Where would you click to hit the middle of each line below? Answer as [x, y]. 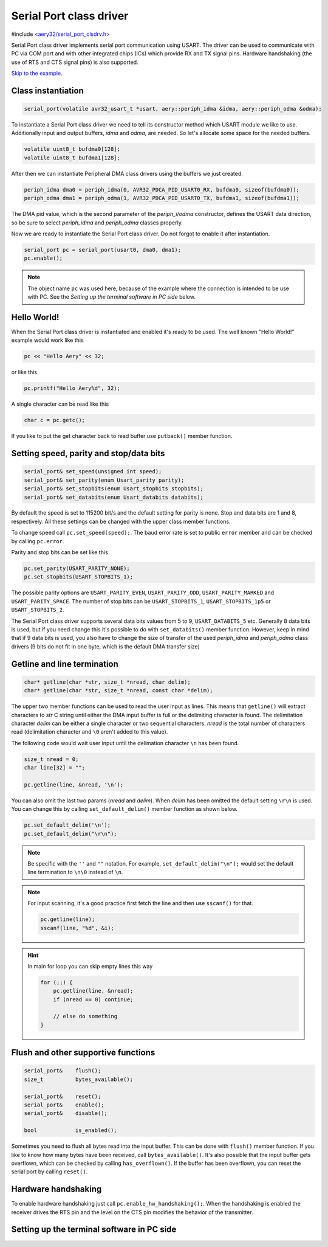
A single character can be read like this [60, 404]
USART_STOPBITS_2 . [38, 610]
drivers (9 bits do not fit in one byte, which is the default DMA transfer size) [105, 646]
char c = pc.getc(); [54, 420]
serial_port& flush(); [63, 1071]
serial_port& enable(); [64, 1105]
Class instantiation [48, 90]
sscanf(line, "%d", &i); [77, 928]
